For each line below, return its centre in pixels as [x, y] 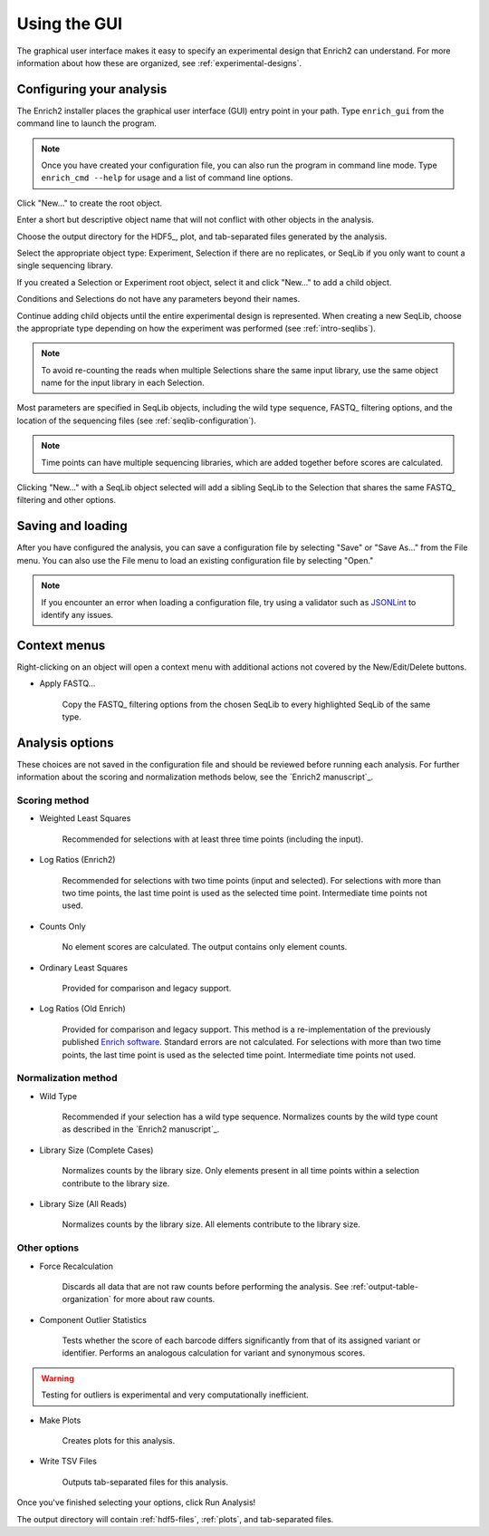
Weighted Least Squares [85, 818]
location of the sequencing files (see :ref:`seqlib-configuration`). [137, 420]
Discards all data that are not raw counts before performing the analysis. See [206, 1286]
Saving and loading [72, 526]
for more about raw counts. [164, 1299]
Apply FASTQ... [67, 683]
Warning [58, 1378]
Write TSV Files [68, 1461]
